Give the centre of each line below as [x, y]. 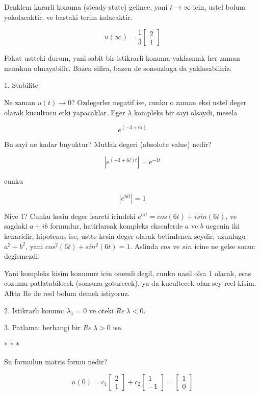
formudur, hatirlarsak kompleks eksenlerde [116, 226]
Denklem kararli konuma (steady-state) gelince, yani [86, 7]
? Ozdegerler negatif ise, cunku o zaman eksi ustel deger [159, 102]
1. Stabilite [21, 85]
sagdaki [16, 226]
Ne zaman [20, 102]
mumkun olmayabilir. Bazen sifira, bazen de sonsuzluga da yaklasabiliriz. [118, 68]
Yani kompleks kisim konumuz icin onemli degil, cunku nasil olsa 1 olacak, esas [128, 273]
